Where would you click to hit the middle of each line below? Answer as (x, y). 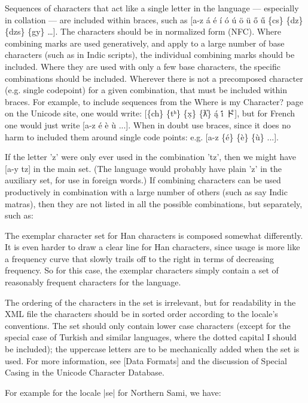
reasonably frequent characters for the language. (93, 282)
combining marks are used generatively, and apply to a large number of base (145, 43)
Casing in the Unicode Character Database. (85, 372)
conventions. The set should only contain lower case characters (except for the (148, 325)
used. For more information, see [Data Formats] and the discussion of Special (146, 360)
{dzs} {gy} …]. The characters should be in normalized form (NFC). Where (143, 31)
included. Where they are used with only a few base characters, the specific (143, 66)
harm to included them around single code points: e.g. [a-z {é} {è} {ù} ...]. (142, 136)
